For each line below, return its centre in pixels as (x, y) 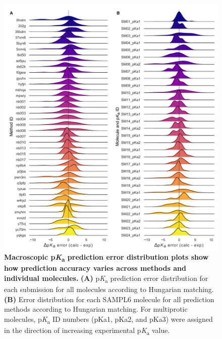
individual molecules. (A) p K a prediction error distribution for (106, 279)
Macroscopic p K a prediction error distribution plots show (106, 258)
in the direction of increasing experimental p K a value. (87, 331)
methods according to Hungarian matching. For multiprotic (96, 309)
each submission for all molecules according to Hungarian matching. (109, 289)
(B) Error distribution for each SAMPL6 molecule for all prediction (109, 299)
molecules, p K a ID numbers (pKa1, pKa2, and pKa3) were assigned (108, 319)
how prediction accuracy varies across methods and (95, 268)
